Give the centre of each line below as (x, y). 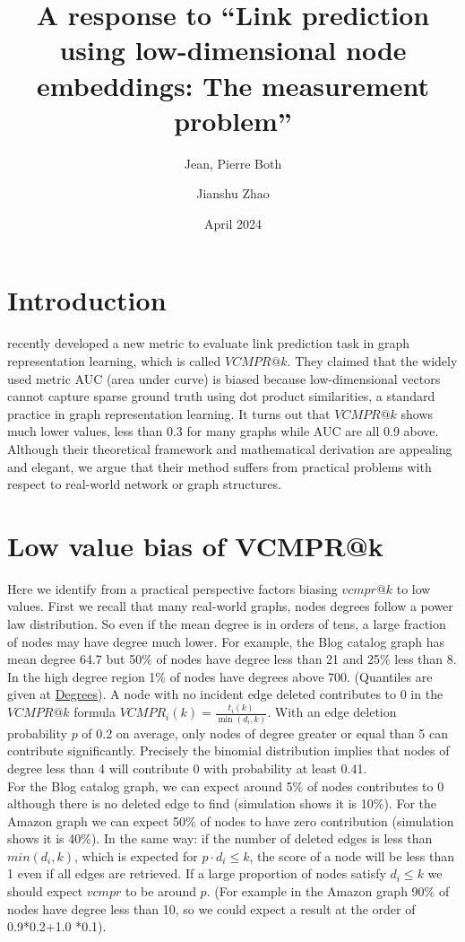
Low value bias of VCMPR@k (195, 545)
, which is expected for (136, 855)
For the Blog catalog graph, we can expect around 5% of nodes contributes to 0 (226, 785)
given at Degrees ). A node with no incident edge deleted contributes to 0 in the (225, 694)
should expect (45, 891)
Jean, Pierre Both (233, 163)
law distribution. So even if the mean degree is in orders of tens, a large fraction (227, 624)
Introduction (87, 300)
